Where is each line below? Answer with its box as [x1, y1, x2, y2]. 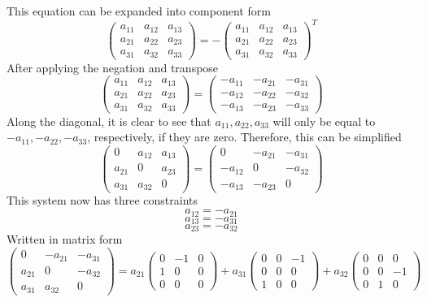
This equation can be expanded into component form [7, 2, 271, 19]
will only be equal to [272, 112, 376, 129]
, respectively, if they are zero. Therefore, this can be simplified [87, 128, 402, 145]
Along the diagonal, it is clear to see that [7, 112, 211, 129]
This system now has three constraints [7, 192, 198, 209]
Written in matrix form [7, 231, 123, 248]
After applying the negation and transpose [7, 58, 219, 75]
